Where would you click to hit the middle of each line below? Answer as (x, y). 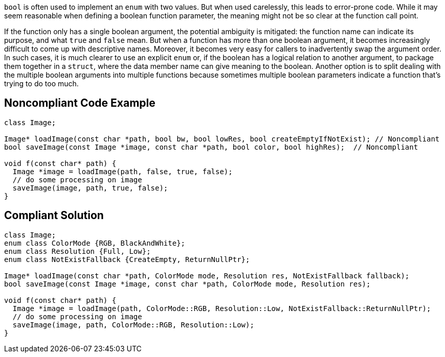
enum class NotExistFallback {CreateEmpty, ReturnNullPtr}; (127, 259)
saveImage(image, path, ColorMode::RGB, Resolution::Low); (133, 325)
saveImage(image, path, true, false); (90, 188)
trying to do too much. (41, 84)
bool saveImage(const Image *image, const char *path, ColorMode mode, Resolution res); (187, 284)
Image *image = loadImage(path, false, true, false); (123, 171)
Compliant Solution (54, 216)
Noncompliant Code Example (80, 103)
